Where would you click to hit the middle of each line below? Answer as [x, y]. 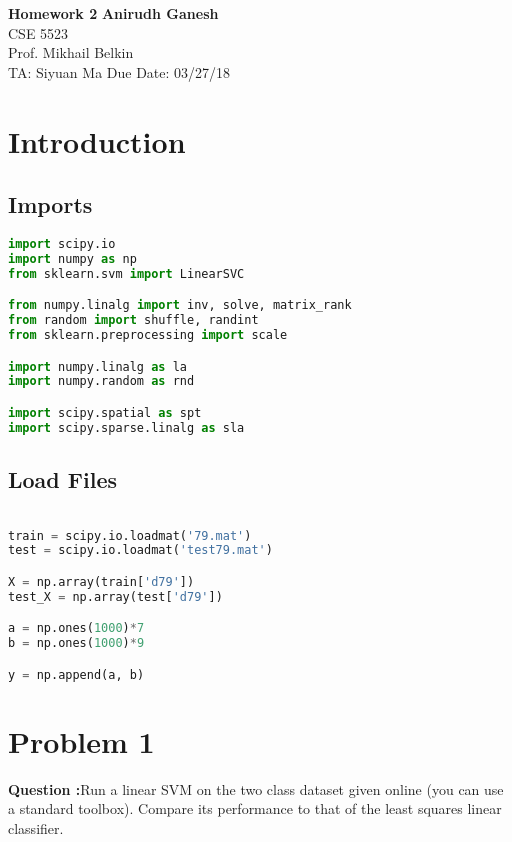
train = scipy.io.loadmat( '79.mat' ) [130, 535]
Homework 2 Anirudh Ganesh [113, 13]
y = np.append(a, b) [76, 674]
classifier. [36, 827]
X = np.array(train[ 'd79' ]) [101, 581]
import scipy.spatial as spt [105, 412]
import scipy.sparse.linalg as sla [126, 427]
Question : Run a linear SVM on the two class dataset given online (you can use [256, 788]
